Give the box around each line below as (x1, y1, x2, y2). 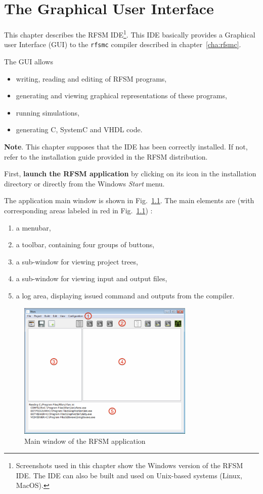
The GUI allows (4, 56, 53, 67)
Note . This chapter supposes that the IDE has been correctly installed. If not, (4, 141, 248, 151)
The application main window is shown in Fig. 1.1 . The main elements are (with (4, 195, 254, 206)
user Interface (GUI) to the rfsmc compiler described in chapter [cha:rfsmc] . (4, 39, 241, 50)
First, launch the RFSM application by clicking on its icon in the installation (4, 168, 256, 179)
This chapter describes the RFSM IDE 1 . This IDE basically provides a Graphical (4, 28, 255, 40)
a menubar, (16, 222, 51, 233)
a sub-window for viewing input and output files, (16, 273, 167, 284)
